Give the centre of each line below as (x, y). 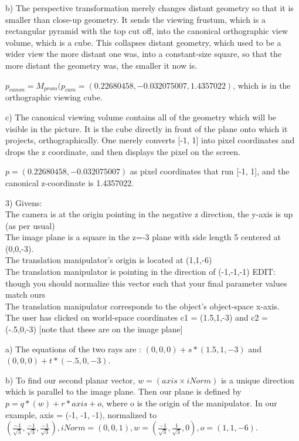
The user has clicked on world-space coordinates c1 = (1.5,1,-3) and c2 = (137, 317)
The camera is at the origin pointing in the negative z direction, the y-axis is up (149, 214)
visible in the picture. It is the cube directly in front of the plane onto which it (147, 128)
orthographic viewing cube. (54, 97)
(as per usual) (30, 225)
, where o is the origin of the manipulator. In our (189, 403)
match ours (26, 294)
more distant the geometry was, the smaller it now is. (101, 65)
